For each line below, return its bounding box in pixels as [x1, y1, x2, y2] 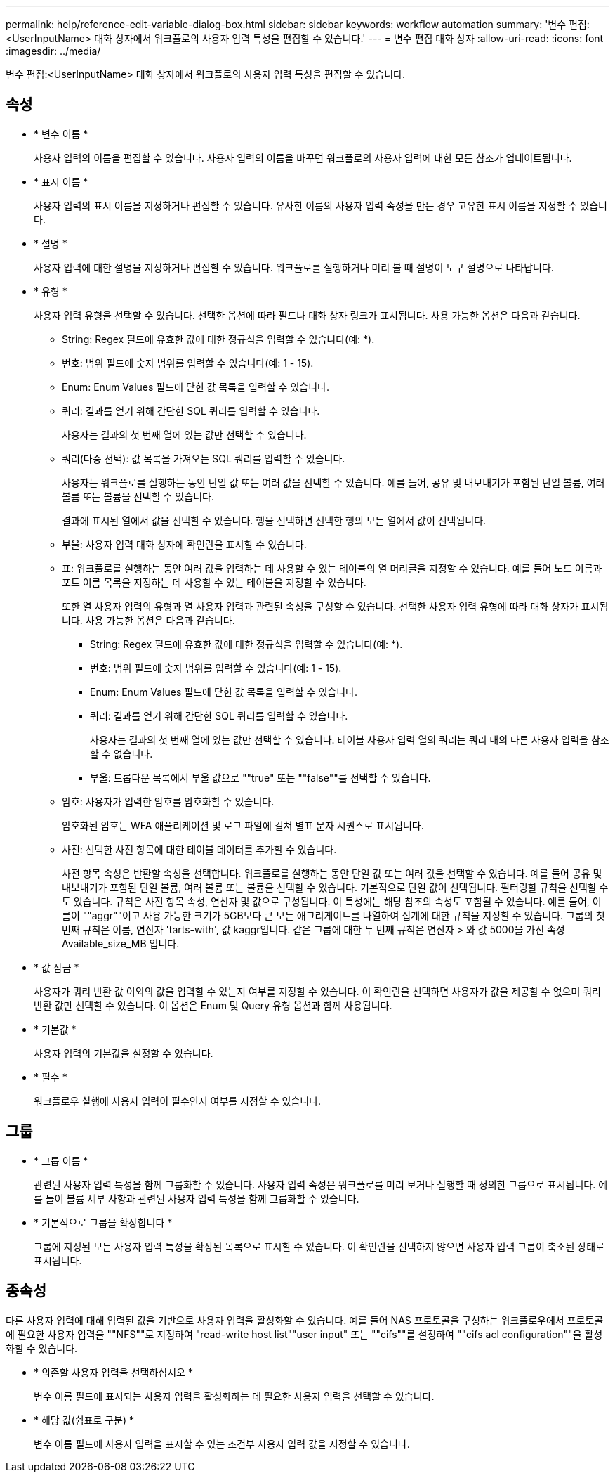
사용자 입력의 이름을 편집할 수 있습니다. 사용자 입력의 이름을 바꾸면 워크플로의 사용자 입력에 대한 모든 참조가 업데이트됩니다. [34, 151, 572, 164]
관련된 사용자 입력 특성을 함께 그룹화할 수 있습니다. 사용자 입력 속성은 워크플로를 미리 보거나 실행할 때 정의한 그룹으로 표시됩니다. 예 [34, 1178, 608, 1191]
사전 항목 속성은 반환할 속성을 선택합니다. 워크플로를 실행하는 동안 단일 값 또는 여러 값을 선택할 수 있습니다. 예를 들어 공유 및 [62, 867, 602, 879]
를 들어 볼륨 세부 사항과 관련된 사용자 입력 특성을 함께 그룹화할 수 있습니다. [34, 1192, 359, 1205]
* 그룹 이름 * [34, 1154, 88, 1167]
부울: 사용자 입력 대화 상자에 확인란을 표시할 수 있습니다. [62, 538, 307, 550]
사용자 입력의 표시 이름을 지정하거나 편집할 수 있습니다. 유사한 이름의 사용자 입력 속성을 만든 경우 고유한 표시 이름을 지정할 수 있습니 [34, 199, 607, 212]
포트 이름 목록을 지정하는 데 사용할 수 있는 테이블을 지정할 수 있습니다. [62, 576, 366, 588]
